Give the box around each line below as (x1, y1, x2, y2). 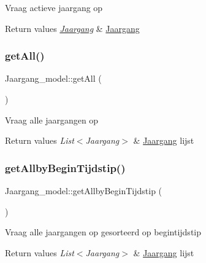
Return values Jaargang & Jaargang (5, 22, 140, 34)
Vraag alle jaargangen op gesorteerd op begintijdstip (5, 226, 202, 238)
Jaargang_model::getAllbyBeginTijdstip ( (5, 184, 162, 197)
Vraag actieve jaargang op (5, 1, 103, 14)
